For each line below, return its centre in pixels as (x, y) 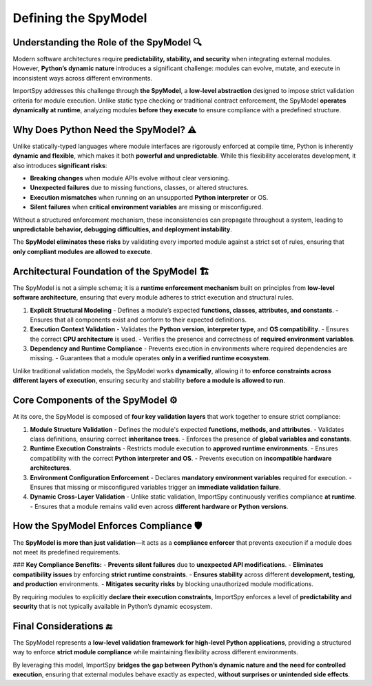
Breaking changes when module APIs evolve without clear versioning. (130, 178)
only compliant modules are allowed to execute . (83, 251)
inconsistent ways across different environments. (83, 78)
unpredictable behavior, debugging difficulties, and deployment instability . (122, 229)
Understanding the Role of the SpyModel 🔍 (107, 42)
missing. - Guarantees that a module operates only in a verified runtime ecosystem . (150, 358)
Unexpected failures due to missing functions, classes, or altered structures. (139, 188)
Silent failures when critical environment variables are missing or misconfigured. (146, 207)
